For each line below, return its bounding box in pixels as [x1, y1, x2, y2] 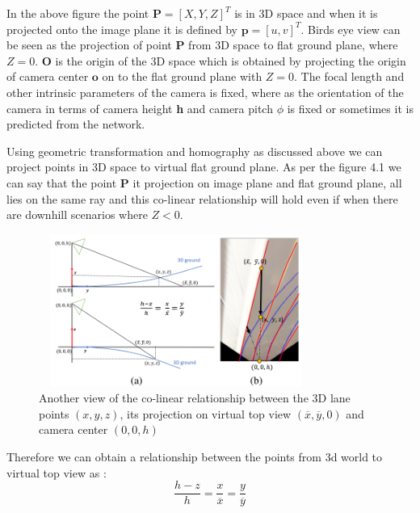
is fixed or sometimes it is [287, 99, 414, 116]
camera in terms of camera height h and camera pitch [6, 99, 273, 116]
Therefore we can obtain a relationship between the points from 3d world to [6, 448, 383, 465]
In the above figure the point [6, 5, 149, 21]
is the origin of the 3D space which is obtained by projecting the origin [55, 52, 406, 69]
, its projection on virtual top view [120, 405, 292, 422]
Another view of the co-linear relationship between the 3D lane [39, 389, 351, 406]
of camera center [6, 68, 89, 85]
